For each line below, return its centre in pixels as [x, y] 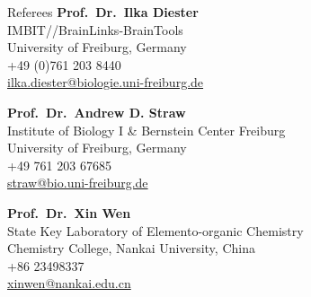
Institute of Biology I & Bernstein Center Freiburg [147, 130]
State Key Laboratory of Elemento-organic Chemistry [155, 230]
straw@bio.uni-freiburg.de [78, 183]
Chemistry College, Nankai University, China [131, 248]
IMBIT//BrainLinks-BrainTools [95, 29]
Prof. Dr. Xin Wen [69, 212]
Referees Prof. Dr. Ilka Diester [103, 12]
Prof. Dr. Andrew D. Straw [97, 112]
